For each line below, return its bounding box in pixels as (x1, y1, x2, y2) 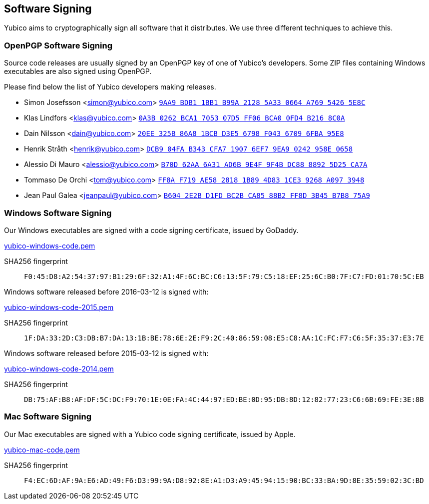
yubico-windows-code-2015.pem (4, 302, 114, 311)
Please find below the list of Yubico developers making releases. (4, 82, 216, 91)
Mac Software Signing (4, 411, 92, 422)
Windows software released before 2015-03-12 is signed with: (4, 348, 209, 357)
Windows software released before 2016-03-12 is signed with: (4, 287, 209, 296)
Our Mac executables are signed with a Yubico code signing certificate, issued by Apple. (4, 429, 296, 438)
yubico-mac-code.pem (4, 445, 80, 454)
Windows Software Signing (4, 207, 112, 218)
